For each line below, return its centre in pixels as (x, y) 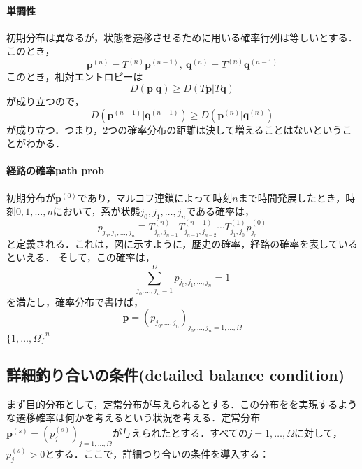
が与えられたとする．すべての (180, 433)
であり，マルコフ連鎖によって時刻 (155, 197)
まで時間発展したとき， (292, 197)
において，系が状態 (96, 211)
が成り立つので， (45, 101)
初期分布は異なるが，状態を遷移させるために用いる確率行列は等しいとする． (182, 37)
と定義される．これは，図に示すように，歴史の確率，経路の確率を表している (182, 243)
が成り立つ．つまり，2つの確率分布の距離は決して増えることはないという (174, 129)
